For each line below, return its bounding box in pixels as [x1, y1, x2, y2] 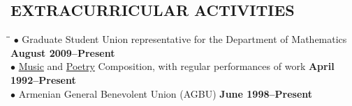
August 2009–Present [10, 45, 115, 60]
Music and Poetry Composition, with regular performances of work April [18, 59, 335, 73]
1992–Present [10, 72, 76, 87]
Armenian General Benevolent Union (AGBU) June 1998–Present [18, 86, 313, 100]
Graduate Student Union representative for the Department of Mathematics [22, 32, 347, 46]
